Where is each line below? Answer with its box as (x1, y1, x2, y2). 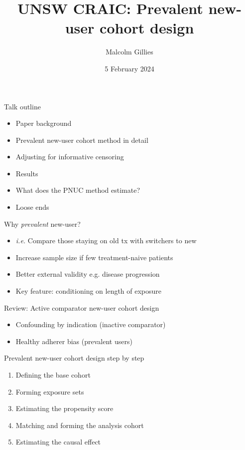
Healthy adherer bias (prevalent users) (15, 336, 132, 346)
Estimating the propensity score (15, 403, 114, 414)
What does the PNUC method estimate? (15, 185, 140, 195)
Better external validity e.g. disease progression (15, 269, 160, 279)
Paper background (15, 118, 72, 128)
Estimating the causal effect (15, 437, 101, 447)
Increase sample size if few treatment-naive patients (15, 252, 173, 262)
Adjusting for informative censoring (15, 151, 124, 162)
